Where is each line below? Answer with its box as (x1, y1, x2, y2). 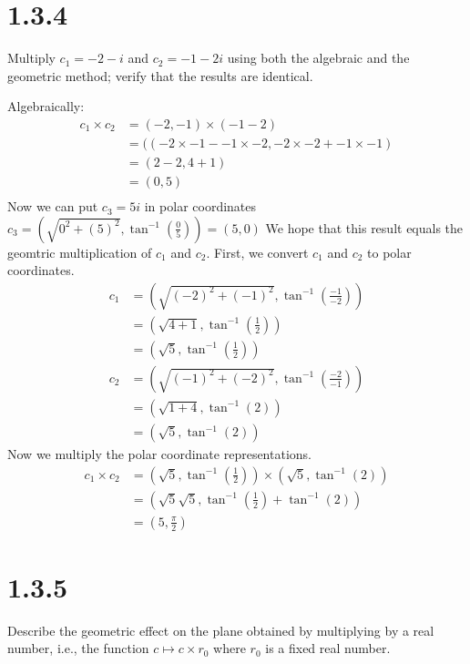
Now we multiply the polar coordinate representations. (7, 444, 312, 464)
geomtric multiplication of (7, 242, 152, 261)
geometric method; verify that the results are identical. (7, 66, 313, 85)
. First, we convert (206, 242, 309, 261)
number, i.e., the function (7, 638, 149, 658)
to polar (367, 242, 412, 261)
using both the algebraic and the (227, 48, 410, 67)
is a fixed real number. (265, 638, 391, 658)
